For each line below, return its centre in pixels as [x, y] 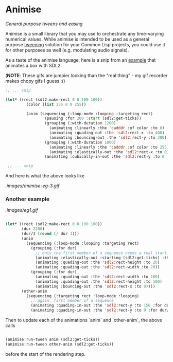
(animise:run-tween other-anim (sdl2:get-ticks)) [60, 344]
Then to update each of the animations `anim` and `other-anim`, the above [84, 320]
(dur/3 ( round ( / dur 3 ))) [50, 234]
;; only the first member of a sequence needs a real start [101, 253]
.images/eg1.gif [22, 210]
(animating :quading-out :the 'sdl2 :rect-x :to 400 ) [107, 133]
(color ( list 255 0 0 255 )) [56, 104]
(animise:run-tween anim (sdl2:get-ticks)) [53, 340]
